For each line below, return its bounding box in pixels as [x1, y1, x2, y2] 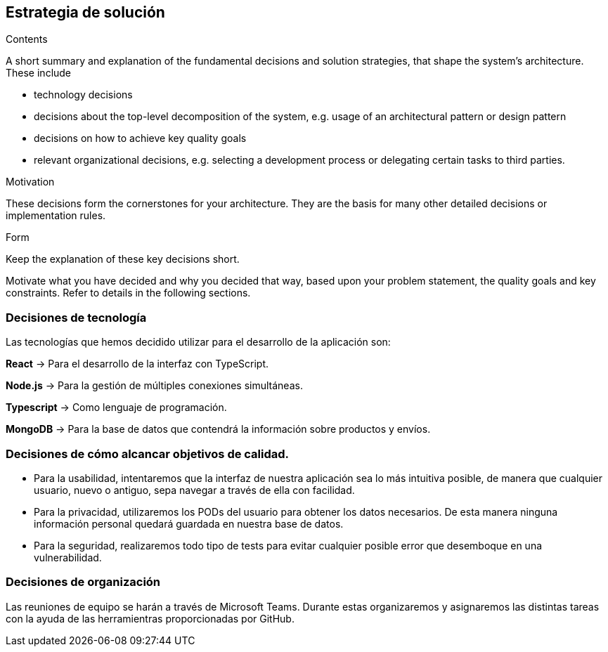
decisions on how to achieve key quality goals [34, 132, 247, 145]
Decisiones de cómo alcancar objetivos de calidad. [6, 446, 290, 461]
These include [6, 67, 72, 79]
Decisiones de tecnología [6, 310, 147, 325]
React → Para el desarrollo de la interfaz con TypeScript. [6, 358, 269, 370]
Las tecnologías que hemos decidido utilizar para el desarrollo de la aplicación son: [6, 336, 391, 348]
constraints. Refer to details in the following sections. [6, 287, 251, 299]
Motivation [6, 176, 55, 188]
